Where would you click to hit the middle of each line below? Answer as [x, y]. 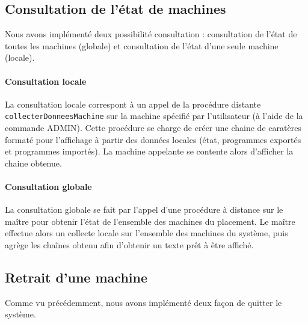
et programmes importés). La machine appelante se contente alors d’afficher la [149, 151]
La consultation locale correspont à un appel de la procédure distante [133, 104]
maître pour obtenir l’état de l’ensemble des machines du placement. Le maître [150, 221]
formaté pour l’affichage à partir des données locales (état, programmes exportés [153, 139]
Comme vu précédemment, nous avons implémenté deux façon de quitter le [143, 302]
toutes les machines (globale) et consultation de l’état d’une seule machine [142, 45]
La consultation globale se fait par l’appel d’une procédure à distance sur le [144, 209]
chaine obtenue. [33, 163]
